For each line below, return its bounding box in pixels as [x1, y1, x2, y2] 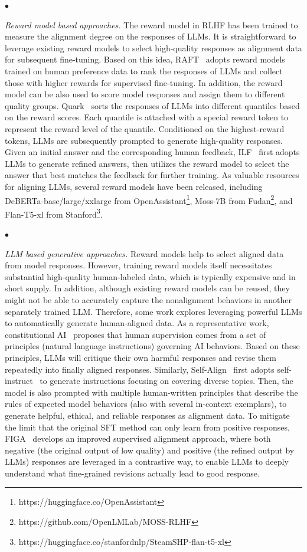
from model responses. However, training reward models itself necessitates [5, 259, 272, 271]
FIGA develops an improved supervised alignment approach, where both [5, 432, 271, 445]
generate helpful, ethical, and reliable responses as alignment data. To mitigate [5, 409, 290, 421]
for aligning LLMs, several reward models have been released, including [5, 180, 263, 192]
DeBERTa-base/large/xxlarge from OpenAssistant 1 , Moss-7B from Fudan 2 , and [5, 192, 293, 206]
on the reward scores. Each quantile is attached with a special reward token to [5, 111, 289, 123]
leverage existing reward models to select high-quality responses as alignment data [5, 41, 302, 54]
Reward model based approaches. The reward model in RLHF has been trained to [5, 18, 298, 31]
